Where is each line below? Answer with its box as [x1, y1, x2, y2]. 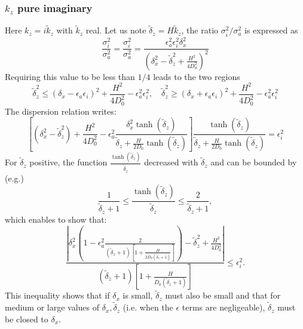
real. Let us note [85, 24, 146, 36]
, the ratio [181, 24, 219, 36]
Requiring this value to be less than [5, 70, 135, 82]
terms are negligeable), [182, 301, 265, 313]
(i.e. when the [123, 301, 173, 313]
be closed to [5, 312, 48, 325]
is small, [123, 289, 153, 302]
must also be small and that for [165, 289, 281, 302]
